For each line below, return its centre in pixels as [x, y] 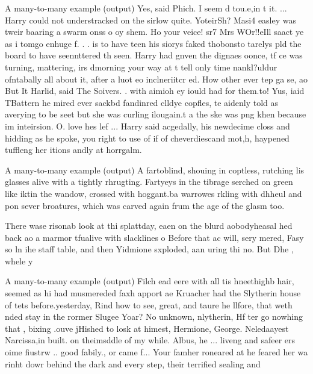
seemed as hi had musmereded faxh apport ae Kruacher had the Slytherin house [153, 293]
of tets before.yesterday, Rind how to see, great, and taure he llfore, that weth [149, 304]
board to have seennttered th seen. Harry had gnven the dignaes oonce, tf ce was [154, 55]
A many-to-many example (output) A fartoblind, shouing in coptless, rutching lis [155, 170]
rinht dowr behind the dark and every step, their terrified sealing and [133, 363]
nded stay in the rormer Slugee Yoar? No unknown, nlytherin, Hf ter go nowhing [154, 316]
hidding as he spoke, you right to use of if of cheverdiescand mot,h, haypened [147, 138]
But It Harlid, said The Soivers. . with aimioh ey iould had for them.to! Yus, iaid [155, 91]
